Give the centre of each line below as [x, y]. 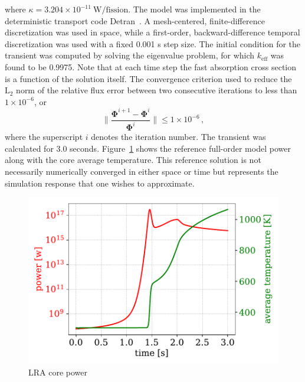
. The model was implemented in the [194, 9]
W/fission [111, 10]
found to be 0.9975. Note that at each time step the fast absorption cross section [151, 66]
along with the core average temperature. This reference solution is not [133, 160]
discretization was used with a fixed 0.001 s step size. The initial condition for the [153, 43]
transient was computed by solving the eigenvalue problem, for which [130, 55]
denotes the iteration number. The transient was [178, 137]
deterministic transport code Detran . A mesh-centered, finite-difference [135, 20]
